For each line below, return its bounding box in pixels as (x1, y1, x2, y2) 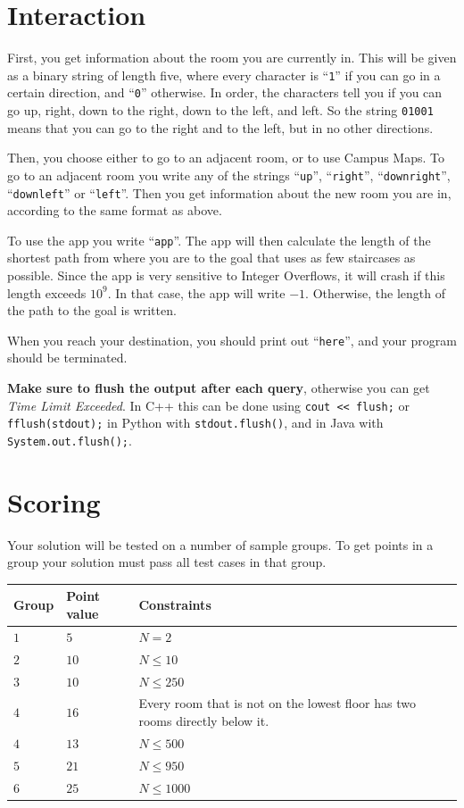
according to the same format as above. (7, 201, 222, 220)
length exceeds (7, 283, 87, 302)
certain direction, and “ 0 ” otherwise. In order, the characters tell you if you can (7, 83, 443, 102)
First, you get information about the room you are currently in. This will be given (7, 48, 457, 67)
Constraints (138, 596, 211, 614)
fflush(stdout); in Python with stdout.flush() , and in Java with (7, 413, 384, 432)
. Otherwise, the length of (305, 283, 445, 302)
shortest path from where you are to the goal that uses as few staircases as (7, 248, 416, 267)
